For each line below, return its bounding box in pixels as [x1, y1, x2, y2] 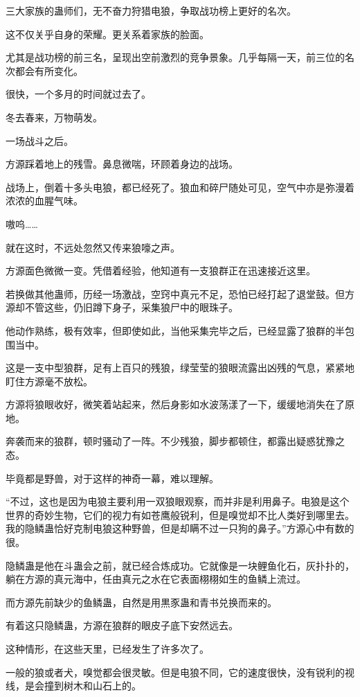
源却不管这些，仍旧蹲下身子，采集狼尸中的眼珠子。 [6, 300, 238, 315]
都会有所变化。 [15, 63, 83, 78]
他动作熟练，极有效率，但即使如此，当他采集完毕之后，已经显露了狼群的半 [6, 323, 345, 337]
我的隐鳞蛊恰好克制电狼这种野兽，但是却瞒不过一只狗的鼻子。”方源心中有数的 [6, 521, 354, 536]
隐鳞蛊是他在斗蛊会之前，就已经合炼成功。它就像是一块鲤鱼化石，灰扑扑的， [6, 558, 354, 572]
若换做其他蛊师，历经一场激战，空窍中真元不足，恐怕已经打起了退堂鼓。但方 [6, 286, 354, 301]
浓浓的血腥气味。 [6, 193, 83, 208]
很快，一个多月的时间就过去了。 [6, 87, 151, 101]
